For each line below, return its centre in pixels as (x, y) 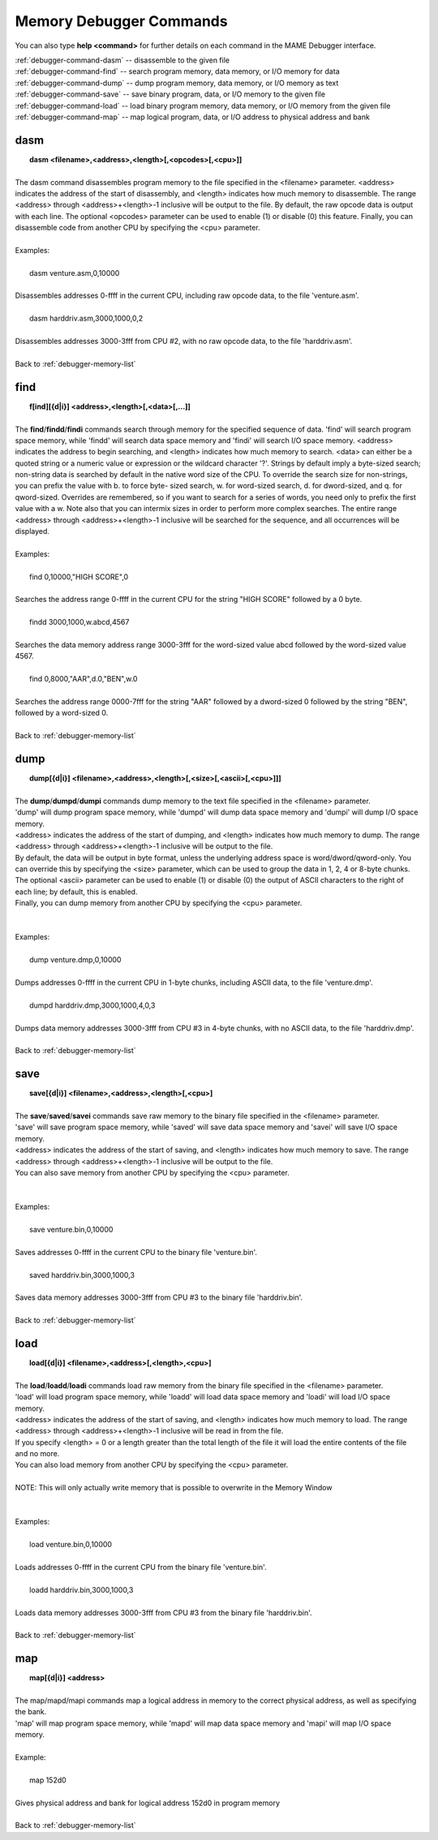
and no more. (37, 1454)
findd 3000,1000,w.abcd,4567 (79, 622)
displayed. (32, 531)
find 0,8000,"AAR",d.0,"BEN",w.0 (84, 679)
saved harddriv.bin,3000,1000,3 (82, 1275)
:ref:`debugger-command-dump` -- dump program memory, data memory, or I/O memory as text (177, 83)
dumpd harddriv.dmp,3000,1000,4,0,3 (92, 1005)
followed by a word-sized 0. (62, 713)
